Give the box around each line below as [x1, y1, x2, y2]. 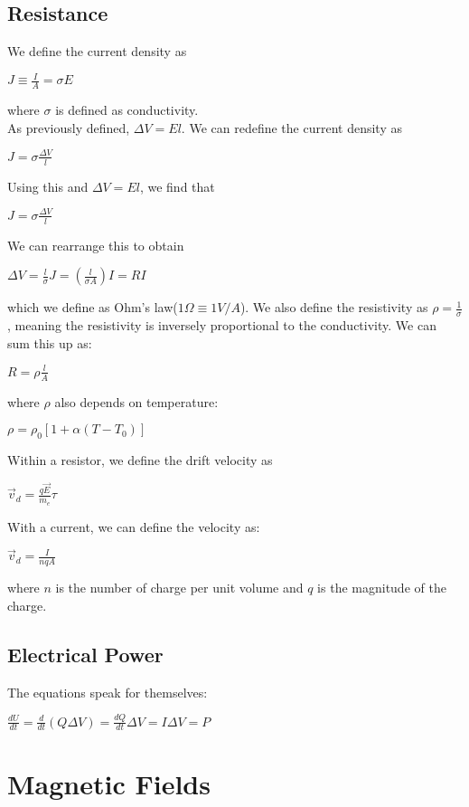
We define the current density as [7, 42, 187, 61]
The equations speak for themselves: [7, 682, 208, 701]
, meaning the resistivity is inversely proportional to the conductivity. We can [7, 316, 436, 335]
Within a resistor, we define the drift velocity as [7, 450, 273, 469]
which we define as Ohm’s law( [7, 298, 178, 317]
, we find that [139, 176, 215, 195]
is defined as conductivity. [55, 100, 199, 119]
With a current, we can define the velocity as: [7, 517, 260, 536]
